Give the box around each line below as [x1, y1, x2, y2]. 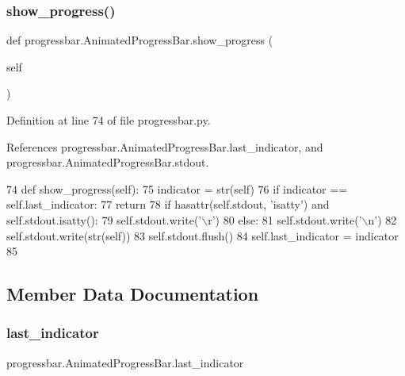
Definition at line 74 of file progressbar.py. [6, 112, 211, 128]
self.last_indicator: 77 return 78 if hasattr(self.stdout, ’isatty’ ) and [6, 196, 330, 213]
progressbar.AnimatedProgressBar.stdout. [6, 154, 209, 171]
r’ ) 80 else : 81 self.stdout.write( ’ [208, 211, 362, 228]
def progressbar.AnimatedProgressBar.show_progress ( [6, 32, 273, 48]
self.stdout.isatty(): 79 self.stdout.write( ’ [6, 211, 202, 228]
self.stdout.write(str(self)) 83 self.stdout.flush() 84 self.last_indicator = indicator [6, 227, 399, 244]
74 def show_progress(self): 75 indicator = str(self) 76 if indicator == [6, 180, 348, 197]
